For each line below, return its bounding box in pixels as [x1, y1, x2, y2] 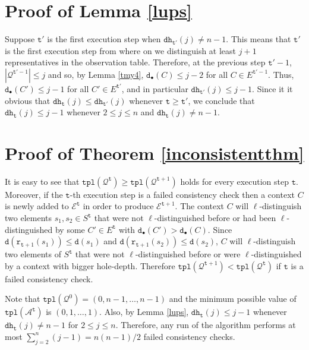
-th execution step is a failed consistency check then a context [70, 188, 295, 200]
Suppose [5, 33, 35, 45]
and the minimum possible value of [169, 292, 297, 305]
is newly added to [5, 200, 69, 212]
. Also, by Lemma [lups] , [99, 305, 189, 318]
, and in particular [121, 82, 188, 94]
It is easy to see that [5, 175, 80, 187]
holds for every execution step [180, 175, 289, 187]
